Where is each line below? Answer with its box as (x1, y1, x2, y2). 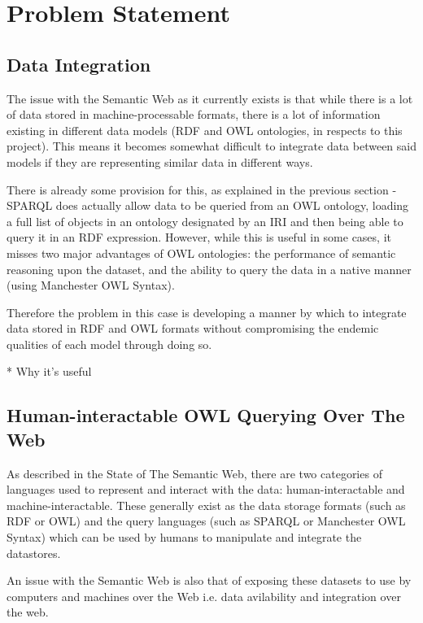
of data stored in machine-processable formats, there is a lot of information (7, 106, 381, 123)
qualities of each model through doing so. (7, 335, 212, 352)
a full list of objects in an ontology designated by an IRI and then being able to (7, 212, 403, 229)
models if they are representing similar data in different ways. (7, 153, 313, 170)
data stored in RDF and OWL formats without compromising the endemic (7, 320, 379, 337)
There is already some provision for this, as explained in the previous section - (7, 181, 397, 198)
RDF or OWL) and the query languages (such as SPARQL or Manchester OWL (7, 512, 406, 529)
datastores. (7, 544, 61, 561)
